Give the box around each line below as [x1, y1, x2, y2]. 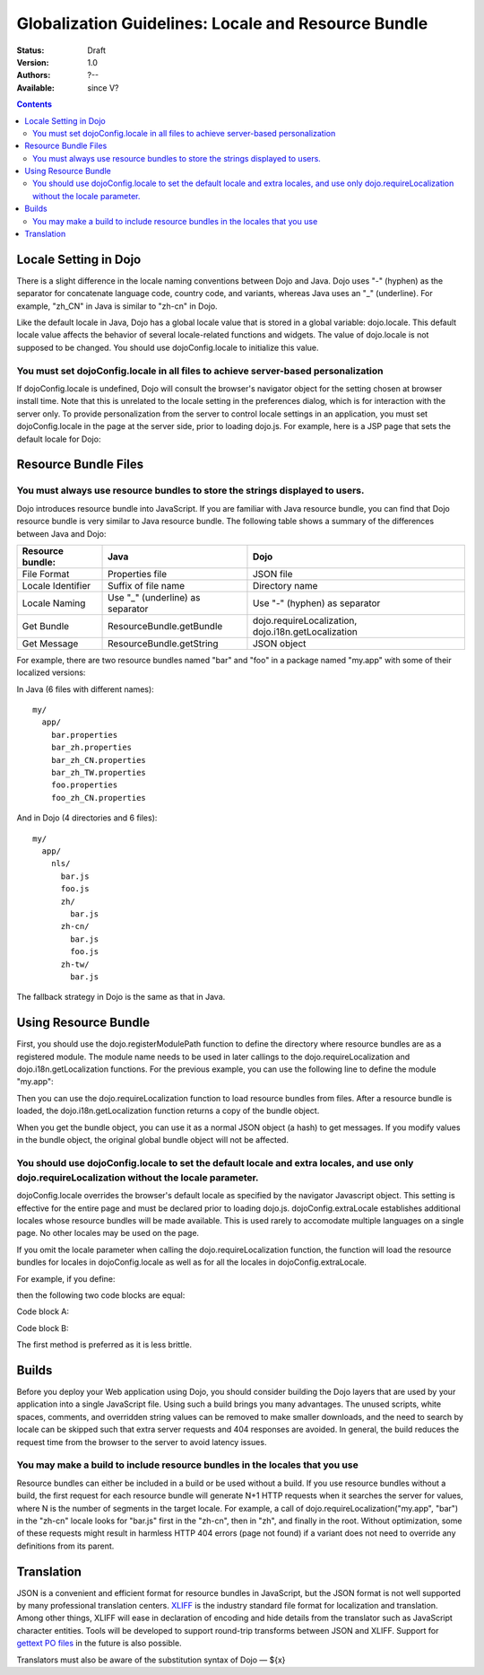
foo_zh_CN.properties [50, 793, 147, 802]
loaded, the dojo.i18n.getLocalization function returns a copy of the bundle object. [16, 1105, 320, 1117]
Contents [16, 99, 53, 110]
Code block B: [16, 1322, 69, 1333]
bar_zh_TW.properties [50, 767, 147, 778]
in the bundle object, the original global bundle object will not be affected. [16, 1134, 289, 1144]
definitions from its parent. [16, 1540, 115, 1551]
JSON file [252, 567, 293, 580]
